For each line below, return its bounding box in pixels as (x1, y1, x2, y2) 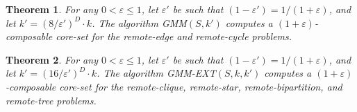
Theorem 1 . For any (6, 2, 98, 16)
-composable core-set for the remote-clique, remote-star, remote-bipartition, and (6, 79, 342, 93)
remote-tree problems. (6, 93, 97, 107)
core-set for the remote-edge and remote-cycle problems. (56, 29, 292, 44)
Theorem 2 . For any (6, 52, 98, 66)
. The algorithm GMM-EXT (97, 66, 216, 80)
